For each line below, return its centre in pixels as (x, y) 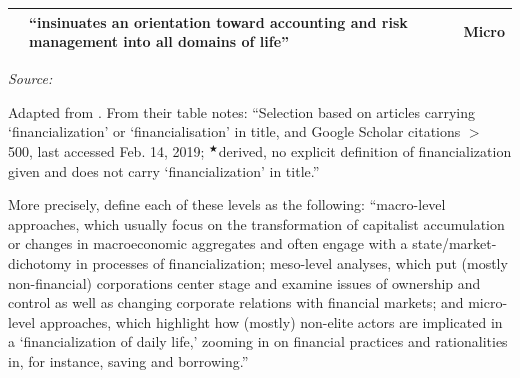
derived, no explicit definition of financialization (365, 150)
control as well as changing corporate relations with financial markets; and (236, 302)
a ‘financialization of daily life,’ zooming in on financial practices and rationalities (258, 341)
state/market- (454, 243)
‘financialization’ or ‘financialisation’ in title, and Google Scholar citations (234, 131)
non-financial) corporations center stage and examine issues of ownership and (244, 282)
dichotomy (40, 262)
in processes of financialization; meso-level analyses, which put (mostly (292, 262)
